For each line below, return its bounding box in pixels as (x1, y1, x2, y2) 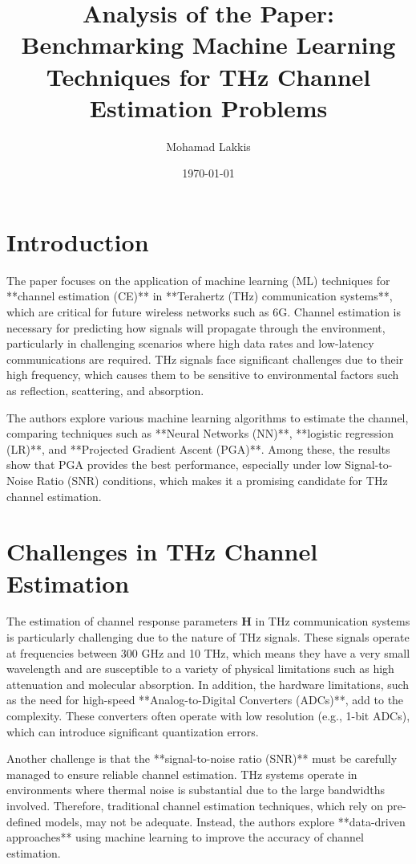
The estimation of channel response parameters (6, 613, 238, 630)
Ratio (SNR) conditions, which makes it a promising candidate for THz (36, 471, 388, 488)
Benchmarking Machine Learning (21, 28, 396, 61)
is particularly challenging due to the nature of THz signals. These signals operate (6, 629, 410, 646)
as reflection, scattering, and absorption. (6, 381, 204, 398)
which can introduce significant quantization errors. (6, 723, 259, 740)
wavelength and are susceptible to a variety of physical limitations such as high (6, 660, 394, 677)
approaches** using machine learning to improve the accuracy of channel (6, 829, 364, 846)
